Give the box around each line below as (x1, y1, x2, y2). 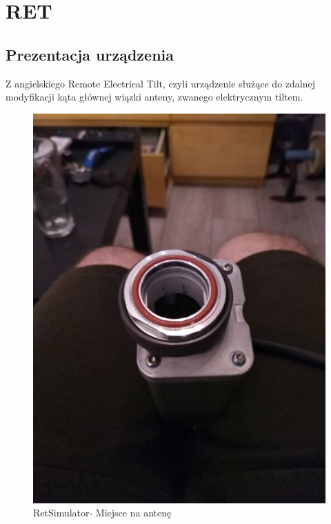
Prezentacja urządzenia (6, 43, 174, 65)
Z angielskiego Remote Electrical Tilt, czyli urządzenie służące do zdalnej (6, 76, 315, 90)
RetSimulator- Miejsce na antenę (33, 505, 172, 520)
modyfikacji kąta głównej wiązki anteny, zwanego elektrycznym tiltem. (6, 90, 303, 104)
